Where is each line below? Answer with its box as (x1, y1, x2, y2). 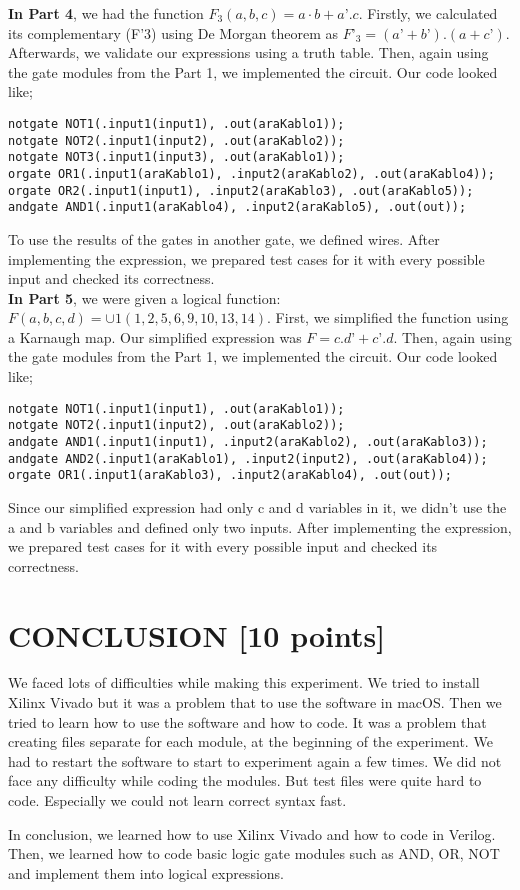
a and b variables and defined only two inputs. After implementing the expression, (8, 516, 512, 537)
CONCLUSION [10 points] (8, 614, 386, 655)
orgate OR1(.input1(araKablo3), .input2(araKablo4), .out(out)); (8, 468, 452, 483)
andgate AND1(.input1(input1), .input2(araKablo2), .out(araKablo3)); (8, 434, 488, 449)
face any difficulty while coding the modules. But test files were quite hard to (8, 770, 482, 791)
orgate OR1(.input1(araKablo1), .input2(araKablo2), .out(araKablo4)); (8, 166, 495, 181)
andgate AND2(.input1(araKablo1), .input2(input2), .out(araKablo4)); (8, 451, 488, 466)
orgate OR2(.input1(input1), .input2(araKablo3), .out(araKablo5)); (8, 183, 474, 198)
